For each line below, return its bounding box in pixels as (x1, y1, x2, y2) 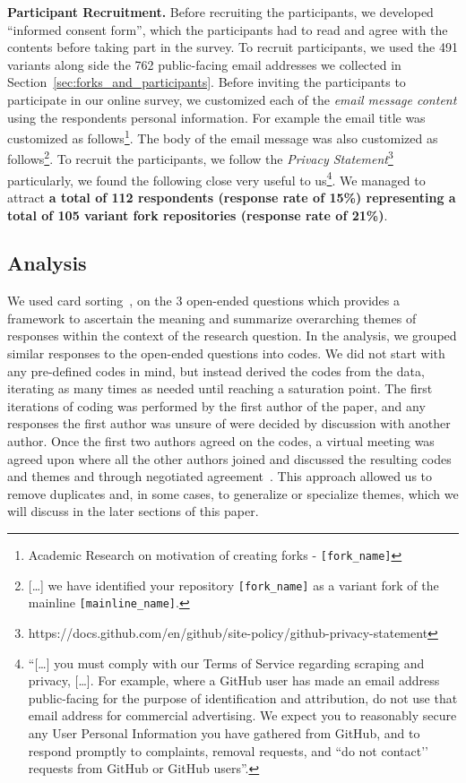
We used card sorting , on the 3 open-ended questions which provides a (7, 291, 401, 310)
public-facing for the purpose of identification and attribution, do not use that (28, 688, 458, 707)
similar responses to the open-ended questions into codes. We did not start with (7, 344, 445, 363)
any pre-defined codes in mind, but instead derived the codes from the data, (7, 361, 425, 380)
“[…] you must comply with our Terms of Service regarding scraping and (28, 653, 425, 672)
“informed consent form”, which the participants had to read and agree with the (7, 20, 448, 39)
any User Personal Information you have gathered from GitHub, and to (28, 723, 420, 742)
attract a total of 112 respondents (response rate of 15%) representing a (7, 187, 456, 206)
